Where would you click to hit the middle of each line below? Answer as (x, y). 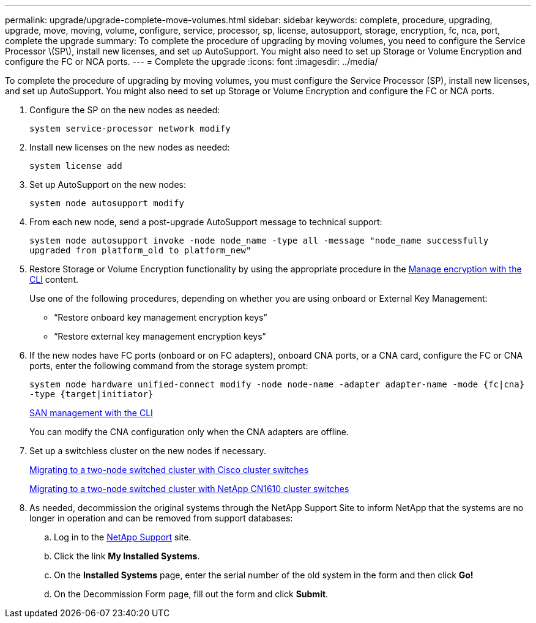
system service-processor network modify (130, 129)
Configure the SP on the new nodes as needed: (125, 110)
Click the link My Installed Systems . (127, 556)
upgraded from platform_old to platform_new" (140, 250)
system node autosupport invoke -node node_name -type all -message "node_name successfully (259, 241)
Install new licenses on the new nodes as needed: (130, 147)
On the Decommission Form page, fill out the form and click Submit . (191, 594)
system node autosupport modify (107, 203)
